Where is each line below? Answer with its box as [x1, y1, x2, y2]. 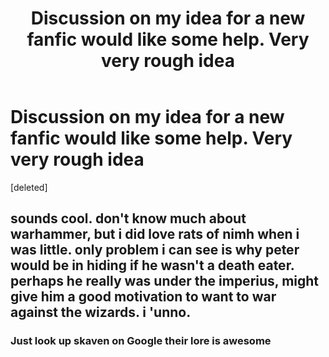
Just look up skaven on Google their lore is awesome [10, 334, 272, 348]
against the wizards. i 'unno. [10, 304, 192, 321]
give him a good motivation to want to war [10, 288, 277, 306]
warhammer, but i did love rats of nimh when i [10, 226, 300, 243]
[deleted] [10, 181, 48, 193]
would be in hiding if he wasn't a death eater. [10, 257, 295, 274]
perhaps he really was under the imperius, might [10, 273, 320, 290]
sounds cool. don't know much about [10, 210, 247, 227]
